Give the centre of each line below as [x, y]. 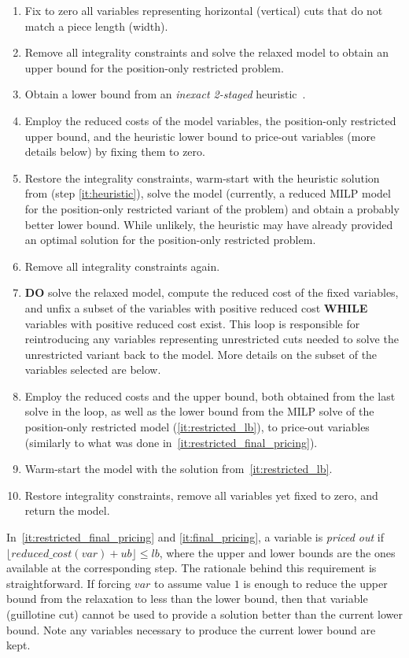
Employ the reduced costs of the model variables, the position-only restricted [210, 120]
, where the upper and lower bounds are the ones [277, 552]
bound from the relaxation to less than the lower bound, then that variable [187, 599]
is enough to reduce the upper [315, 583]
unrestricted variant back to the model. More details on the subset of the [201, 354]
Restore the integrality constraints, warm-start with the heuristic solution [202, 177]
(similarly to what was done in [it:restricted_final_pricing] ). [171, 442]
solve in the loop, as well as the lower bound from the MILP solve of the [199, 411]
